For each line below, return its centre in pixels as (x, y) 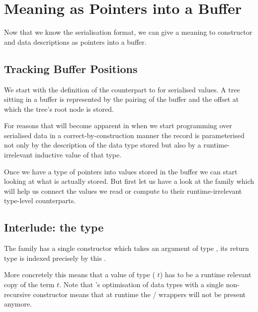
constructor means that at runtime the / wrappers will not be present (139, 294)
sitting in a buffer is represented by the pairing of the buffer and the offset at (122, 99)
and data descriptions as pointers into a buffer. (75, 41)
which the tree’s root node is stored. (59, 109)
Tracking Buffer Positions (71, 68)
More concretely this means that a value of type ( (80, 274)
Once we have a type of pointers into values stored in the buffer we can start (121, 171)
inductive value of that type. (78, 155)
